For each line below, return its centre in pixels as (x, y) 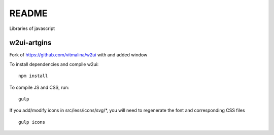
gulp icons (32, 122)
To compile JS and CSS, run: (39, 87)
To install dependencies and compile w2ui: (54, 64)
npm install (33, 76)
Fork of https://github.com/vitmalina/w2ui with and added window (78, 55)
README (28, 13)
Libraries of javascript (32, 28)
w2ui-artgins (30, 43)
